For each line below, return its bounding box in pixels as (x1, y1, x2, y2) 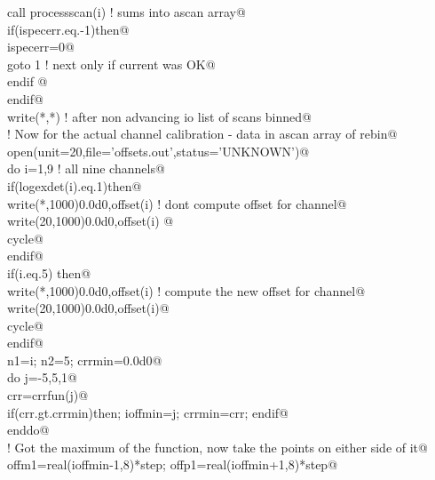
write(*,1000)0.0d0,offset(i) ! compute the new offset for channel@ (7, 281, 366, 300)
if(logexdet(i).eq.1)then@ (7, 176, 142, 195)
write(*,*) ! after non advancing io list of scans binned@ (7, 107, 312, 125)
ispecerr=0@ (7, 37, 75, 56)
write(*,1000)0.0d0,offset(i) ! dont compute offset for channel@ (7, 194, 347, 212)
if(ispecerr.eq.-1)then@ (7, 20, 130, 38)
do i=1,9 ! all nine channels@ (7, 159, 165, 178)
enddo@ (7, 420, 50, 439)
